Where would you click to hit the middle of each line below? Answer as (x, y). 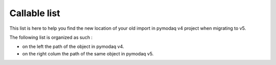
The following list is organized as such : (51, 37)
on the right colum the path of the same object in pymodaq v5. (88, 53)
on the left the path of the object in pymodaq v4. (73, 47)
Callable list (35, 13)
